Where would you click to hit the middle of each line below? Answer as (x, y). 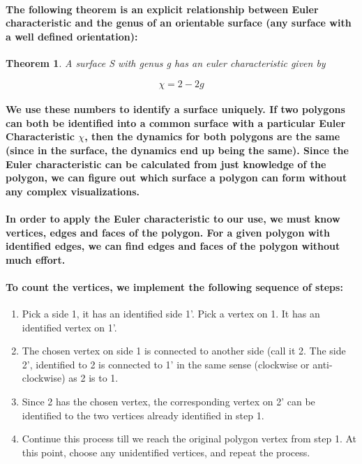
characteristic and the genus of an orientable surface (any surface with (179, 23)
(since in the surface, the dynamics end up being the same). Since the (177, 150)
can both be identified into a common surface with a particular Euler (176, 122)
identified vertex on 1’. (69, 327)
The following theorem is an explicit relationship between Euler (162, 9)
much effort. (36, 259)
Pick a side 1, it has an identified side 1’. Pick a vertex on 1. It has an (171, 314)
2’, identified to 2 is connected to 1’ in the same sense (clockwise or (166, 364)
